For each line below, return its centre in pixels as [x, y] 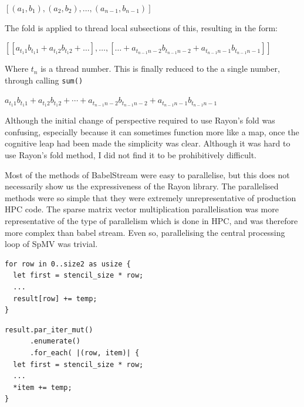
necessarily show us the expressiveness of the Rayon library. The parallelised [142, 186]
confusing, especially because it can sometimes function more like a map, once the [152, 131]
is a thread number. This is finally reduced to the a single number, [160, 69]
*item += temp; [43, 387]
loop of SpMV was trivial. [51, 244]
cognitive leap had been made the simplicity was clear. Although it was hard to [148, 143]
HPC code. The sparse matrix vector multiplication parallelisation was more [142, 209]
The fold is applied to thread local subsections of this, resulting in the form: [141, 27]
